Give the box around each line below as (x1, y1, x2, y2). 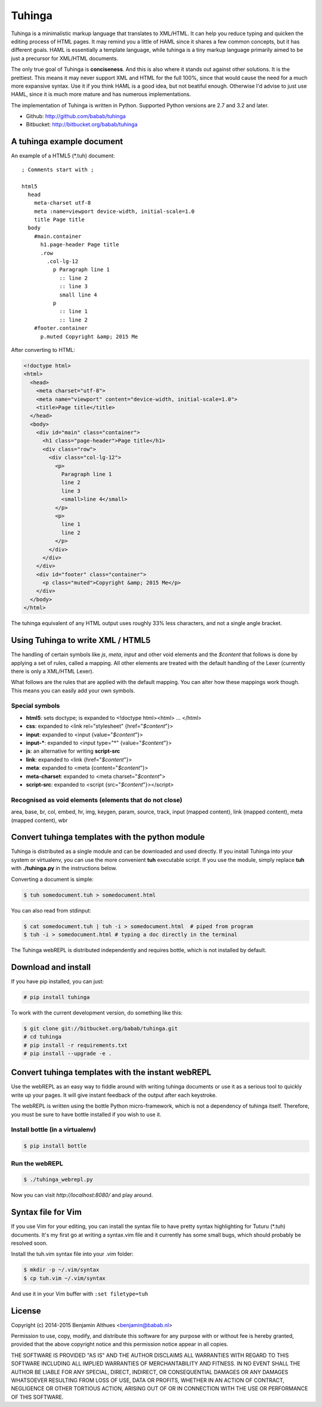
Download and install (11, 962, 91, 972)
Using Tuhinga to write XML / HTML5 (11, 635, 151, 645)
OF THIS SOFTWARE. (11, 1393, 64, 1400)
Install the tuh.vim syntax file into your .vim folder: (11, 1250, 134, 1258)
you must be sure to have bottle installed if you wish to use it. (11, 1111, 162, 1118)
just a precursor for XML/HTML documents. (11, 54, 119, 62)
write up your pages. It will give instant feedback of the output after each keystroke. (11, 1091, 217, 1099)
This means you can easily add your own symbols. (11, 687, 135, 694)
